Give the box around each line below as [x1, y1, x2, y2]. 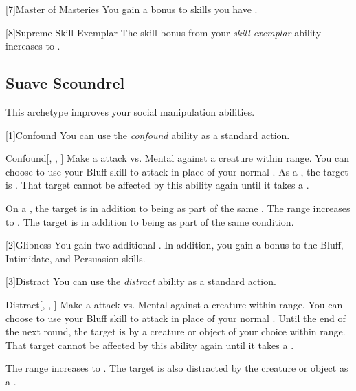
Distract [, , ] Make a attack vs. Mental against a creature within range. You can [5, 297, 343, 311]
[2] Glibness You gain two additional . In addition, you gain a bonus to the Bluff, [5, 237, 344, 252]
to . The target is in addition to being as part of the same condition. [5, 214, 294, 229]
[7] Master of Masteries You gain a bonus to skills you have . [5, 2, 258, 16]
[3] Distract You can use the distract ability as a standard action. [5, 274, 276, 288]
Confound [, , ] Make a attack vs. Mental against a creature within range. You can [5, 151, 350, 165]
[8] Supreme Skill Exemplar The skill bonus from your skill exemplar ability [5, 25, 322, 39]
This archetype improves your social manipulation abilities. [5, 104, 255, 118]
